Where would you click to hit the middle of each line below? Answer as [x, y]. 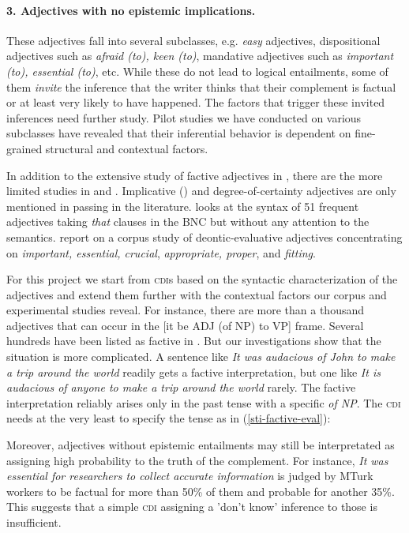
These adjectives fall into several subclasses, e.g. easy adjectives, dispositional [193, 40]
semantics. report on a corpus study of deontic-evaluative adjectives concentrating [204, 236]
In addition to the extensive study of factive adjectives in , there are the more [195, 175]
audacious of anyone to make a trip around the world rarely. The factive [181, 387]
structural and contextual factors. [127, 148]
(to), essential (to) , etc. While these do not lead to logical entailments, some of [197, 71]
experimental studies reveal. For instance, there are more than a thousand [186, 310]
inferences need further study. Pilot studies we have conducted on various [184, 117]
